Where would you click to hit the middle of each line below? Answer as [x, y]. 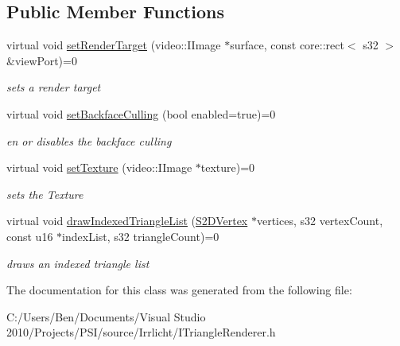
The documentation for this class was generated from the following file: [179, 290]
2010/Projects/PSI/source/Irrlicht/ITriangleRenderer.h [141, 332]
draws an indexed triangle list [78, 263]
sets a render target [54, 87]
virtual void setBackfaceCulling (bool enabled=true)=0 [141, 113]
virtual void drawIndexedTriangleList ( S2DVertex [127, 221]
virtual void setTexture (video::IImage [99, 167]
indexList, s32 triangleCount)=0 [141, 236]
